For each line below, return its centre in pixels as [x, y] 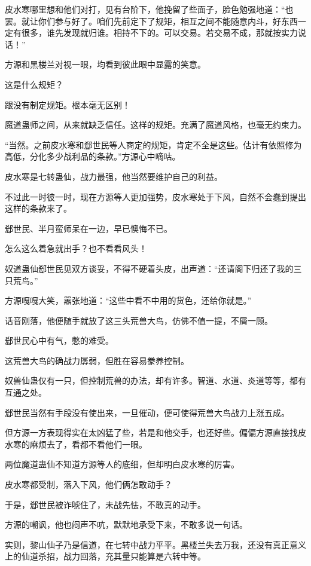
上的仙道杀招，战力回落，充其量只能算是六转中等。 [105, 556]
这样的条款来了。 [38, 208]
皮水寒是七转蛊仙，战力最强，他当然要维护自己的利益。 [114, 176]
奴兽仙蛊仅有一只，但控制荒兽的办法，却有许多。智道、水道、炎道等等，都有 [155, 380]
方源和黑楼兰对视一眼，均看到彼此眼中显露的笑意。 [105, 64]
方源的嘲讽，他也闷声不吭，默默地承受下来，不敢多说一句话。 [126, 524]
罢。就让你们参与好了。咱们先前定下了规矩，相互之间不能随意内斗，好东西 [151, 21]
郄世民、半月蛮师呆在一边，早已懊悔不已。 [89, 228]
